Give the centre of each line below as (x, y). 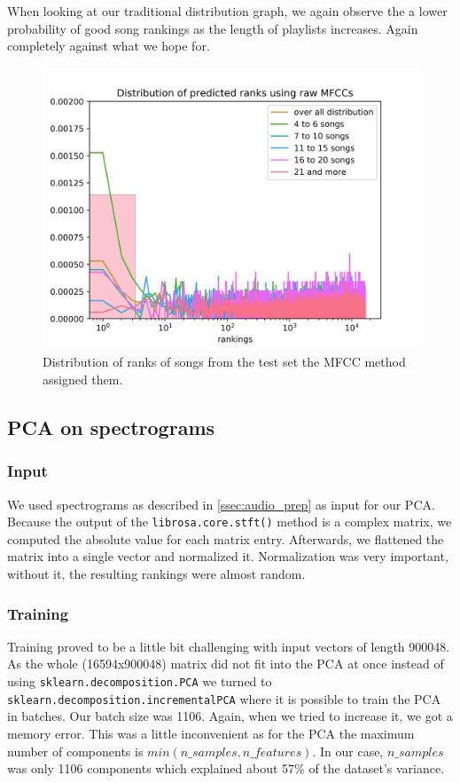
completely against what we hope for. (109, 46)
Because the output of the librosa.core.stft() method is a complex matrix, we (230, 522)
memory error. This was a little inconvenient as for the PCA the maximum (211, 733)
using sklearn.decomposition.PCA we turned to (140, 681)
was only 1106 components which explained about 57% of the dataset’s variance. (226, 768)
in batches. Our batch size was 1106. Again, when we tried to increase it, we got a (230, 716)
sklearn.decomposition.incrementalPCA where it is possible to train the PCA (224, 698)
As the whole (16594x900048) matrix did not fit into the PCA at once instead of (226, 664)
